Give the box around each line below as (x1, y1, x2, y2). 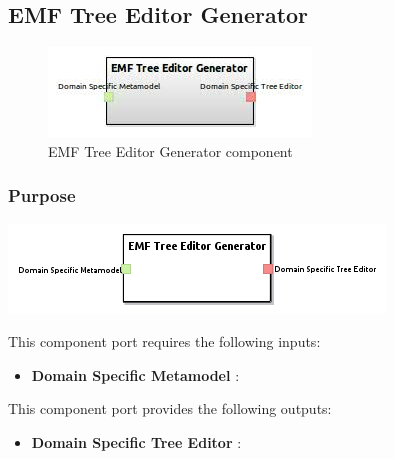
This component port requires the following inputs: (8, 331, 321, 352)
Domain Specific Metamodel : (31, 364, 240, 385)
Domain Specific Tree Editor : (31, 431, 242, 452)
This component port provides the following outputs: (8, 398, 332, 419)
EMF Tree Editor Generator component (48, 140, 293, 161)
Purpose (8, 183, 76, 208)
